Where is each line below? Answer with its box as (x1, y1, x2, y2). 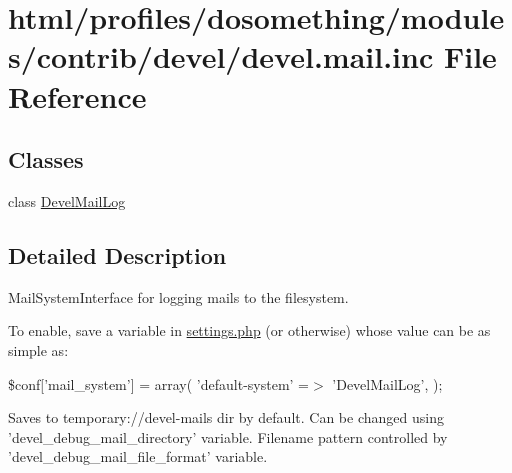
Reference (8, 75, 147, 116)
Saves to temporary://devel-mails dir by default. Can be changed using (8, 407, 444, 428)
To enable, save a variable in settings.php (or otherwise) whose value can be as (8, 320, 491, 341)
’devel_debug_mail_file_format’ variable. (8, 446, 268, 467)
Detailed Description (8, 239, 227, 270)
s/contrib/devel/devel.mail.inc (8, 36, 434, 77)
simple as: (8, 339, 69, 360)
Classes (8, 144, 84, 175)
